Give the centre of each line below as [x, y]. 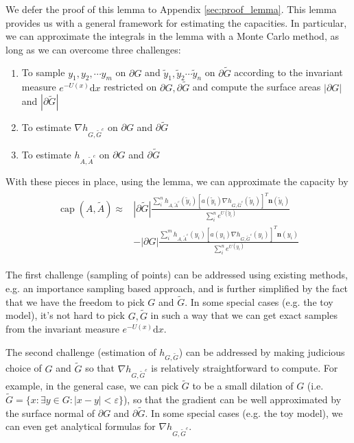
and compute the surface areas [257, 87]
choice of [24, 368]
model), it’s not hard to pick [65, 315]
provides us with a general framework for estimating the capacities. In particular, [176, 22]
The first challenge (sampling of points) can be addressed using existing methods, [177, 275]
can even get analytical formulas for [81, 426]
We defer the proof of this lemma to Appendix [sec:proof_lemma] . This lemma [171, 9]
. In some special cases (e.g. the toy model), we [244, 412]
